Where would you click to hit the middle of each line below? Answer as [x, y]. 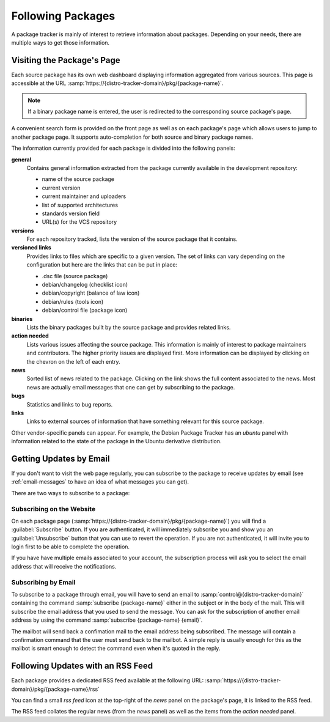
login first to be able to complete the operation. [71, 547]
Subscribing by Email [43, 582]
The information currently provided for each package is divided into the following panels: [123, 148]
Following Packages [63, 16]
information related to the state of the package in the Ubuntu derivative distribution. [117, 441]
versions [23, 230]
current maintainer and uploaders [84, 196]
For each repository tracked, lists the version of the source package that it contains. [132, 239]
